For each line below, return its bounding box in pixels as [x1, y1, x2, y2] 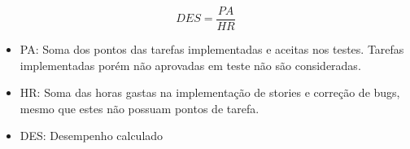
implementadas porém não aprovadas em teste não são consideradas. [20, 56, 361, 73]
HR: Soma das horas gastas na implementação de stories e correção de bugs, [20, 84, 400, 101]
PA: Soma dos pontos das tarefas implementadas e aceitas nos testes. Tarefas [20, 41, 404, 58]
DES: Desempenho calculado [20, 127, 164, 144]
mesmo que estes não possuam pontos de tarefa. [20, 99, 260, 116]
